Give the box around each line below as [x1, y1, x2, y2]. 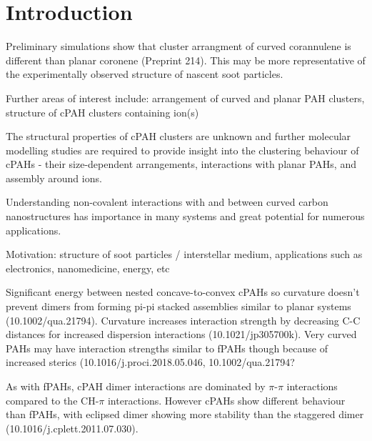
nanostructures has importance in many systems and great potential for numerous [6, 209, 365, 224]
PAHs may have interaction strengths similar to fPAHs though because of [6, 340, 328, 355]
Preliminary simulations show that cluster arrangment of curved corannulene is [6, 39, 351, 54]
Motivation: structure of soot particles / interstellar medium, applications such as [6, 247, 363, 262]
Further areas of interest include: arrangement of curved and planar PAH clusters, [6, 90, 365, 105]
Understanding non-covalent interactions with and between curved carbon [6, 194, 328, 209]
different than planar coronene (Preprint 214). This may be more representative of [6, 52, 366, 67]
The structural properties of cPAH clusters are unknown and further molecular [6, 129, 351, 144]
